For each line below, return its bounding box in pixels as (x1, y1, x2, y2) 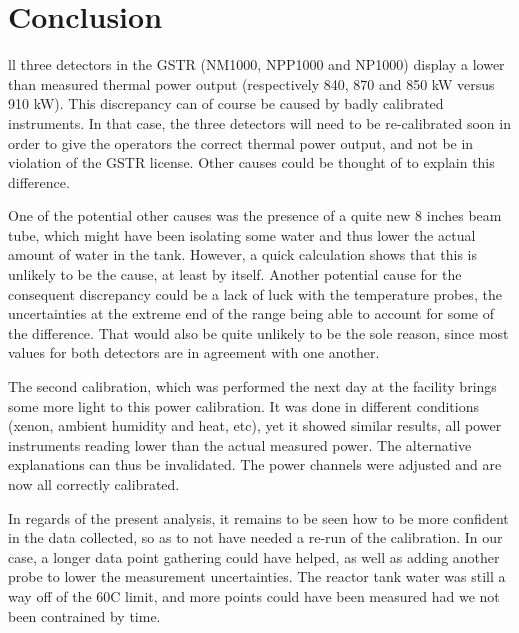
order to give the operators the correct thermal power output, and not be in (8, 132, 474, 153)
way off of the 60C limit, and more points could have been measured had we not (8, 585, 500, 606)
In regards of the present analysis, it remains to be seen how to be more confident (8, 507, 509, 528)
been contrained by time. (8, 605, 161, 626)
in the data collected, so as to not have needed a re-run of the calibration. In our (8, 527, 503, 548)
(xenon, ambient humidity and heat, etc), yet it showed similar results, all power (8, 415, 502, 436)
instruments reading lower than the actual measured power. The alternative (8, 434, 472, 455)
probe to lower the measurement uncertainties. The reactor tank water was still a (8, 566, 506, 587)
